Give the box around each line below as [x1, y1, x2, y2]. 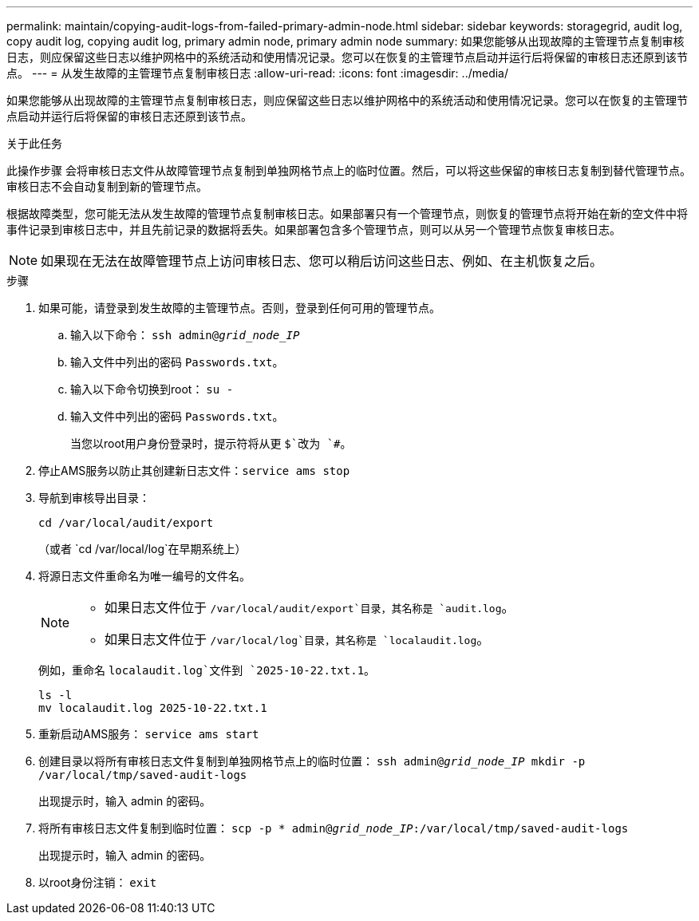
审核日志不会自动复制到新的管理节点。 [6, 180, 207, 193]
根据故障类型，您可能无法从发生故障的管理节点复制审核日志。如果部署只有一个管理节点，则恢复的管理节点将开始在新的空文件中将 [6, 207, 688, 220]
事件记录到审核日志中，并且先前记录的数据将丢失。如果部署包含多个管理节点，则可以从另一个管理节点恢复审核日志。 [6, 223, 621, 236]
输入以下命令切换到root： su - [70, 382, 234, 396]
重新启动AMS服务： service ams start [38, 727, 259, 741]
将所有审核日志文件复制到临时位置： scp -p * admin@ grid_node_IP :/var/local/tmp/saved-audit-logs [38, 821, 629, 835]
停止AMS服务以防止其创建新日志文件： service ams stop [38, 464, 350, 477]
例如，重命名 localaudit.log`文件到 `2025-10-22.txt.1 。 [38, 663, 376, 677]
